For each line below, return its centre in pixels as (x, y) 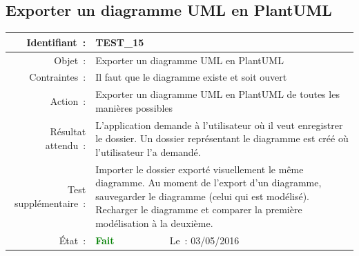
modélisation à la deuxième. (154, 223)
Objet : (70, 60)
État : (72, 240)
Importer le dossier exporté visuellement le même (200, 169)
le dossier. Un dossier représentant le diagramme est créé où (222, 138)
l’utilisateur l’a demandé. (148, 151)
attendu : (66, 145)
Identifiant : (56, 42)
